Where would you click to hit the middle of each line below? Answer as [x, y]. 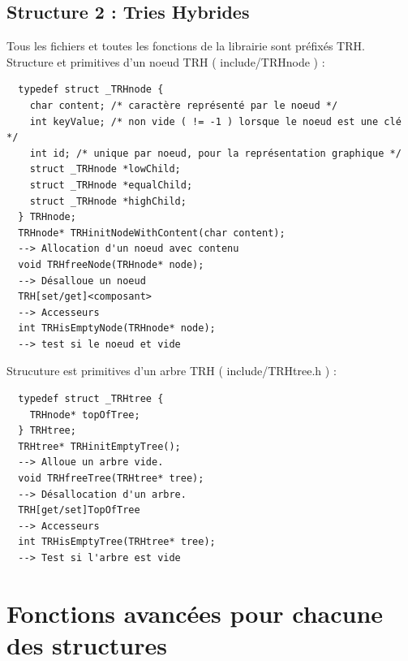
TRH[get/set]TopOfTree [79, 510]
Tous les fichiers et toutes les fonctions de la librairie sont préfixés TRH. [186, 46]
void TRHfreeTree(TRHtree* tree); [111, 479]
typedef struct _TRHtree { [91, 399]
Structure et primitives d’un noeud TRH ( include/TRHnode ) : [166, 61]
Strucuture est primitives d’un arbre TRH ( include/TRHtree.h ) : [172, 371]
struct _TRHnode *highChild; [108, 201]
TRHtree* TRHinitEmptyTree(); [99, 446]
